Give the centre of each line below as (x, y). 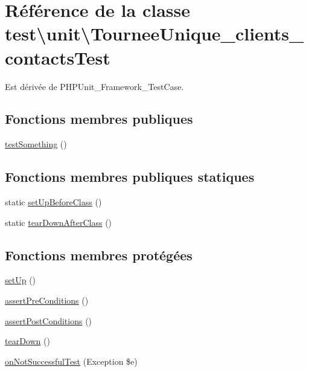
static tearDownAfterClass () (59, 222)
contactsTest (58, 57)
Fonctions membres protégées (99, 255)
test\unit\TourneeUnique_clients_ (154, 34)
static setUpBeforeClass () (53, 202)
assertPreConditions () (47, 300)
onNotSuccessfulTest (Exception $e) (71, 361)
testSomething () (36, 144)
